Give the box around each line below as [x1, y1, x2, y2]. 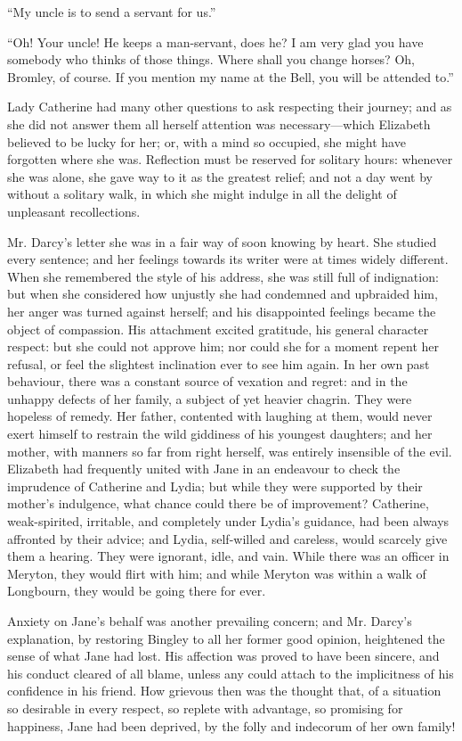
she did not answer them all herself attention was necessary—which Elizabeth [7, 114, 431, 133]
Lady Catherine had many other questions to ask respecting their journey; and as [7, 97, 452, 116]
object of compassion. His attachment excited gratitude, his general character [7, 319, 429, 338]
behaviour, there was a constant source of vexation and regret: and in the [7, 372, 408, 391]
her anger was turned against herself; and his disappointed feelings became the [7, 301, 436, 320]
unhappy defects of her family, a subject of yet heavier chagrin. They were [7, 389, 412, 408]
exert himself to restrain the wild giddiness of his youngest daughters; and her [7, 424, 433, 443]
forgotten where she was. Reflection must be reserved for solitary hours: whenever [7, 150, 453, 169]
